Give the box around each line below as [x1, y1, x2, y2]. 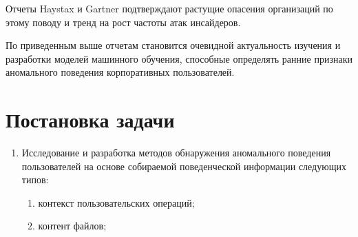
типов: [21, 172, 49, 187]
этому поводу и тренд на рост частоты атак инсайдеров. [6, 14, 241, 29]
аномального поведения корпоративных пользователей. [6, 65, 235, 79]
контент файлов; [38, 218, 107, 233]
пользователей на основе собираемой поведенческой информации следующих [21, 158, 346, 173]
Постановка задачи [6, 105, 175, 134]
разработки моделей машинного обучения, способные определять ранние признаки [6, 51, 352, 65]
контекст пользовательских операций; [38, 195, 195, 209]
